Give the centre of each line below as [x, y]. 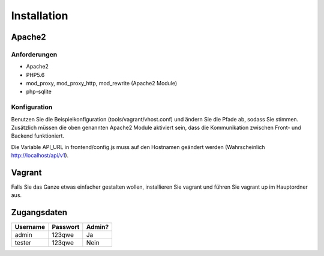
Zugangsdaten [39, 212]
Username [30, 227]
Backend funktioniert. [38, 136]
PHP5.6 [35, 75]
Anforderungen [34, 54]
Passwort [66, 227]
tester [23, 243]
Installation [40, 16]
